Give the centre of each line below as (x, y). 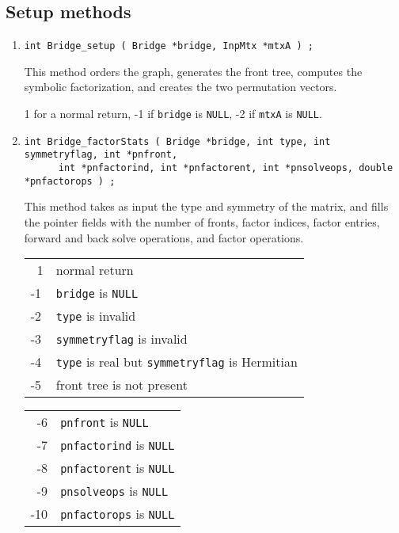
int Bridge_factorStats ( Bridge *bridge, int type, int (177, 141)
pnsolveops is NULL (114, 491)
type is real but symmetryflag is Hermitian (177, 362)
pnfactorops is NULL (118, 514)
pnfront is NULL (104, 422)
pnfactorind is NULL (118, 445)
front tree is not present (122, 385)
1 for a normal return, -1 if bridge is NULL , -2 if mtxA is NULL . (173, 114)
